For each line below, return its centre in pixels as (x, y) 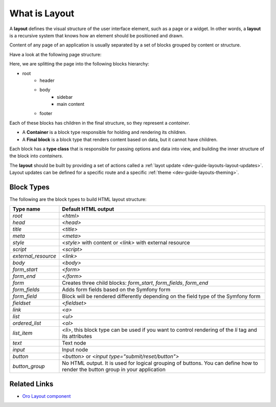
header (47, 80)
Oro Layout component (47, 396)
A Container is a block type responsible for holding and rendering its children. (104, 132)
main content (71, 104)
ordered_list (27, 323)
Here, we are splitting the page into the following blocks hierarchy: (79, 64)
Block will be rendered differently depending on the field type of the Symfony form (161, 297)
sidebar (65, 97)
